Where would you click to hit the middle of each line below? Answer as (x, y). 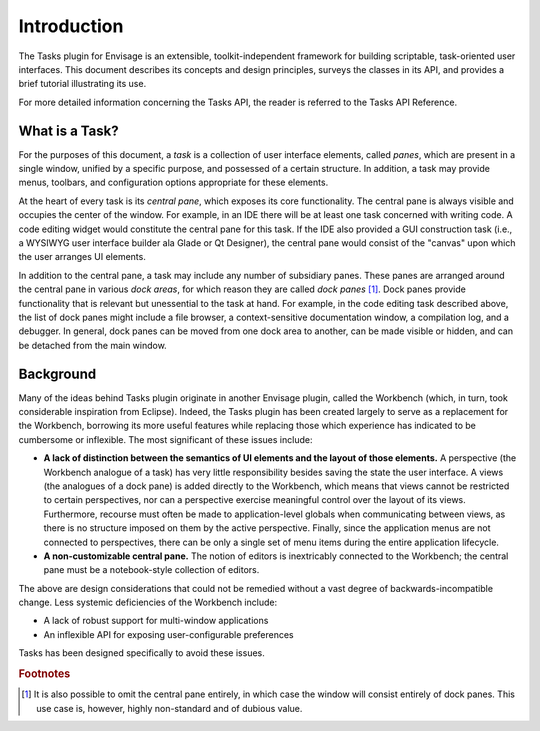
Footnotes (44, 674)
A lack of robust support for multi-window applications (156, 621)
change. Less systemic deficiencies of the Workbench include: (148, 602)
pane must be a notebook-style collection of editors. (151, 570)
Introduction (71, 26)
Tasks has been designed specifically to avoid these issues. (141, 653)
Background (57, 373)
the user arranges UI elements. (82, 257)
